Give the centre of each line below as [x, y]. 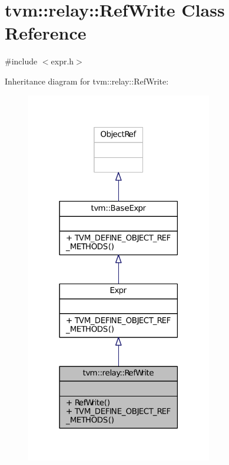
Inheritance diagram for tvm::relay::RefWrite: [87, 81]
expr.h [62, 61]
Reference [46, 33]
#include [21, 61]
